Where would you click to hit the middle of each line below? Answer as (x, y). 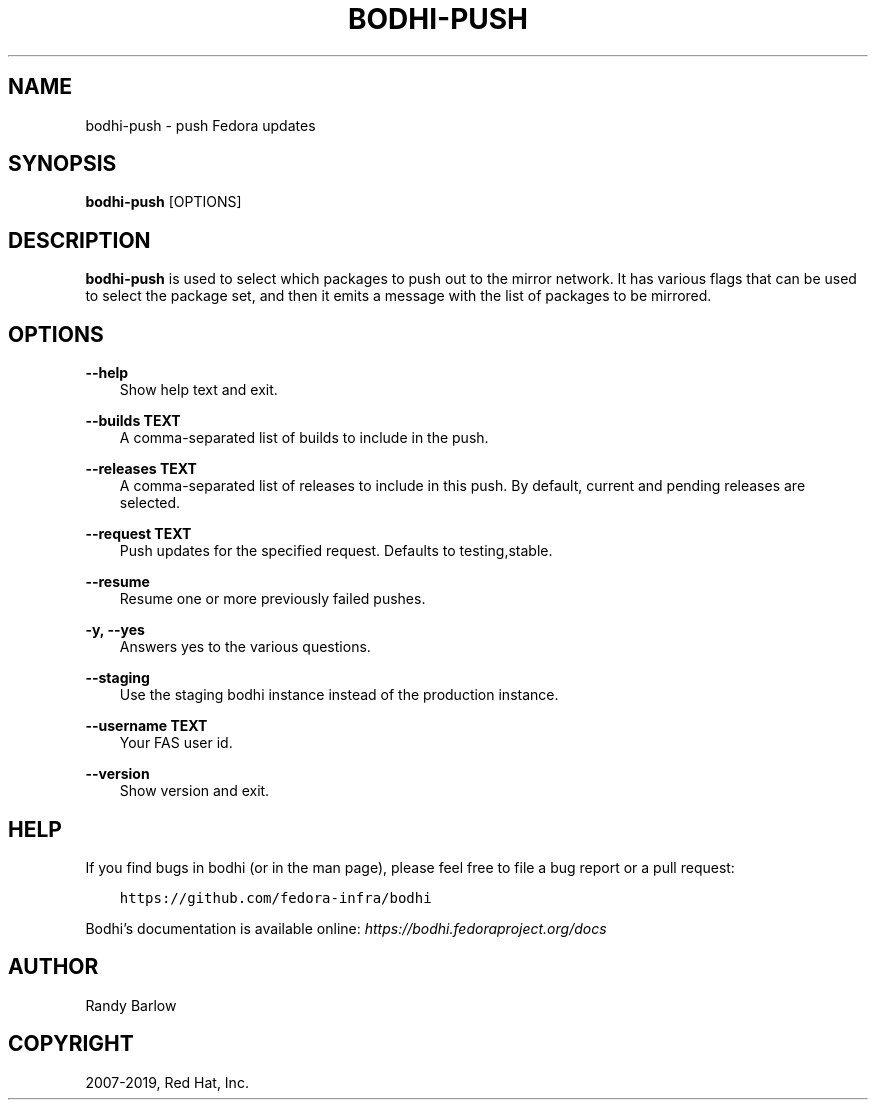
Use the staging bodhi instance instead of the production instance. (339, 695)
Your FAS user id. (176, 743)
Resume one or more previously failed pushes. (272, 599)
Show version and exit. (194, 791)
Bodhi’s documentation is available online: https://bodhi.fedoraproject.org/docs (346, 928)
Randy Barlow (131, 1005)
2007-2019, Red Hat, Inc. (167, 1082)
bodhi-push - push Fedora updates (200, 125)
